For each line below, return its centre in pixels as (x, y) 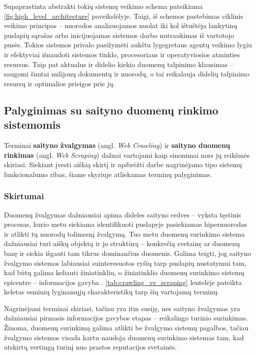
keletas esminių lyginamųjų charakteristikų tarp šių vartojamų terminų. (112, 292)
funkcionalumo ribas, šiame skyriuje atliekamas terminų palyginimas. (108, 174)
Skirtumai (24, 196)
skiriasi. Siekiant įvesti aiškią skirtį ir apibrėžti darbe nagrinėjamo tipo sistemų (123, 164)
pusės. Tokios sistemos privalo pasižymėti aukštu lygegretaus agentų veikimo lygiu (128, 45)
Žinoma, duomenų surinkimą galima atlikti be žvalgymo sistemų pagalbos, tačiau (126, 328)
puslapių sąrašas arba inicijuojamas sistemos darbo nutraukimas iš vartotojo (119, 35)
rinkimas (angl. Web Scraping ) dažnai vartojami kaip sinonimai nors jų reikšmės (127, 155)
